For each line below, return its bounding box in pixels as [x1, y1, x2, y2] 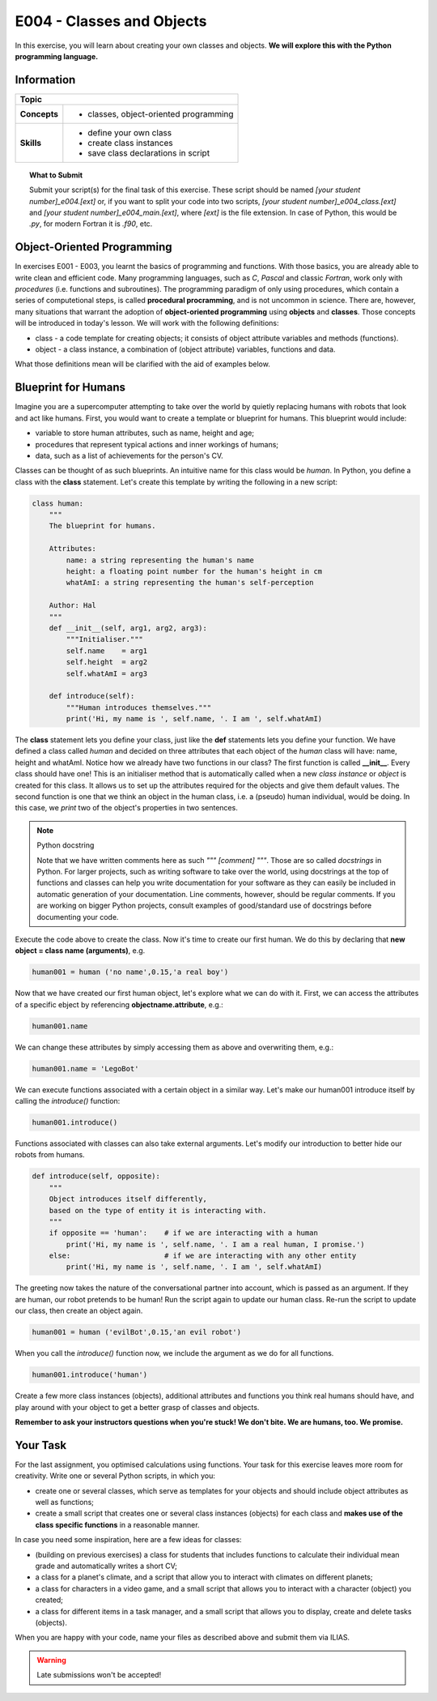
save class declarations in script [87, 147, 210, 158]
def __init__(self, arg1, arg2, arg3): [49, 623, 208, 632]
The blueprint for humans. [49, 521, 157, 531]
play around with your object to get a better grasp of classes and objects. [15, 1402, 260, 1412]
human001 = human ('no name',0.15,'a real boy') [32, 968, 229, 977]
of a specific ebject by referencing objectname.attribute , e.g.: [15, 999, 224, 1009]
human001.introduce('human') [32, 1370, 148, 1379]
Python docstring [36, 840, 95, 850]
